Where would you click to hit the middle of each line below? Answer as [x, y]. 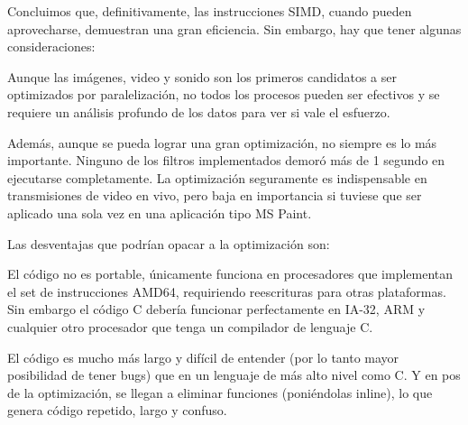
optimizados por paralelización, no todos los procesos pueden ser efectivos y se [224, 94]
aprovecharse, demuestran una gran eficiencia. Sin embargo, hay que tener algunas [234, 28]
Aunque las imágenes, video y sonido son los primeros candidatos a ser [202, 76]
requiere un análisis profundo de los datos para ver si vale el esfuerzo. [199, 111]
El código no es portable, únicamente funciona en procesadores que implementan [230, 274]
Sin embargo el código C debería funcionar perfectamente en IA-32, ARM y [216, 309]
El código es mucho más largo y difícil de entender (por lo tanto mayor [203, 357]
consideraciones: [51, 46]
